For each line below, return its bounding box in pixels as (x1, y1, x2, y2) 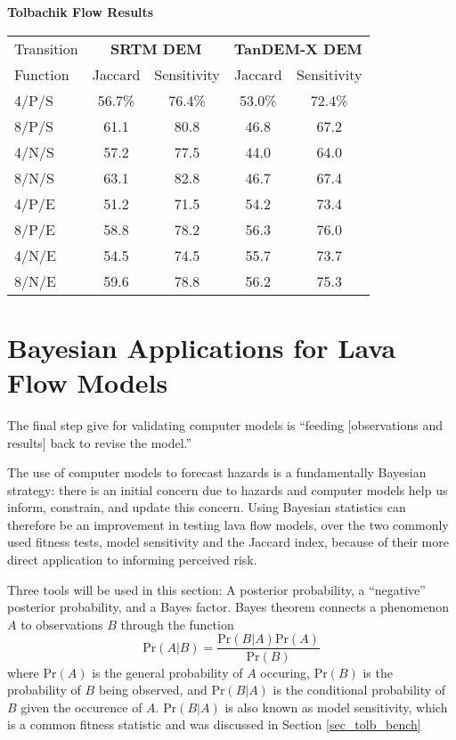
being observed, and (98, 680, 208, 699)
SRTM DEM (110, 37, 202, 59)
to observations (20, 614, 103, 633)
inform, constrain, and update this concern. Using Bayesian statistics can (7, 498, 406, 516)
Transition (14, 37, 78, 59)
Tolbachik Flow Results (7, 3, 154, 20)
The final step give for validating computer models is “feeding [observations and (7, 415, 443, 434)
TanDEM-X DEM (233, 37, 362, 59)
